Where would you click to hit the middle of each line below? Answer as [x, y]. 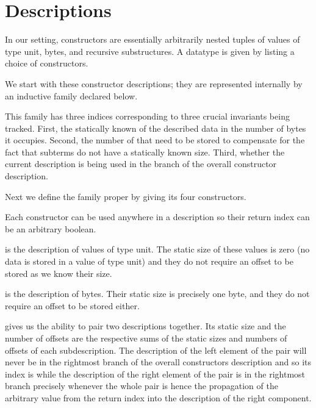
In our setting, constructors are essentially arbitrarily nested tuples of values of [153, 39]
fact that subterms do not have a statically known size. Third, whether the [145, 152]
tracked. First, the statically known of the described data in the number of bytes [156, 128]
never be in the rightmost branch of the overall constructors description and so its [158, 362]
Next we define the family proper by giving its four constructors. [126, 196]
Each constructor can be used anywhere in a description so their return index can [157, 217]
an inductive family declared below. [71, 95]
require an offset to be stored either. [72, 305]
